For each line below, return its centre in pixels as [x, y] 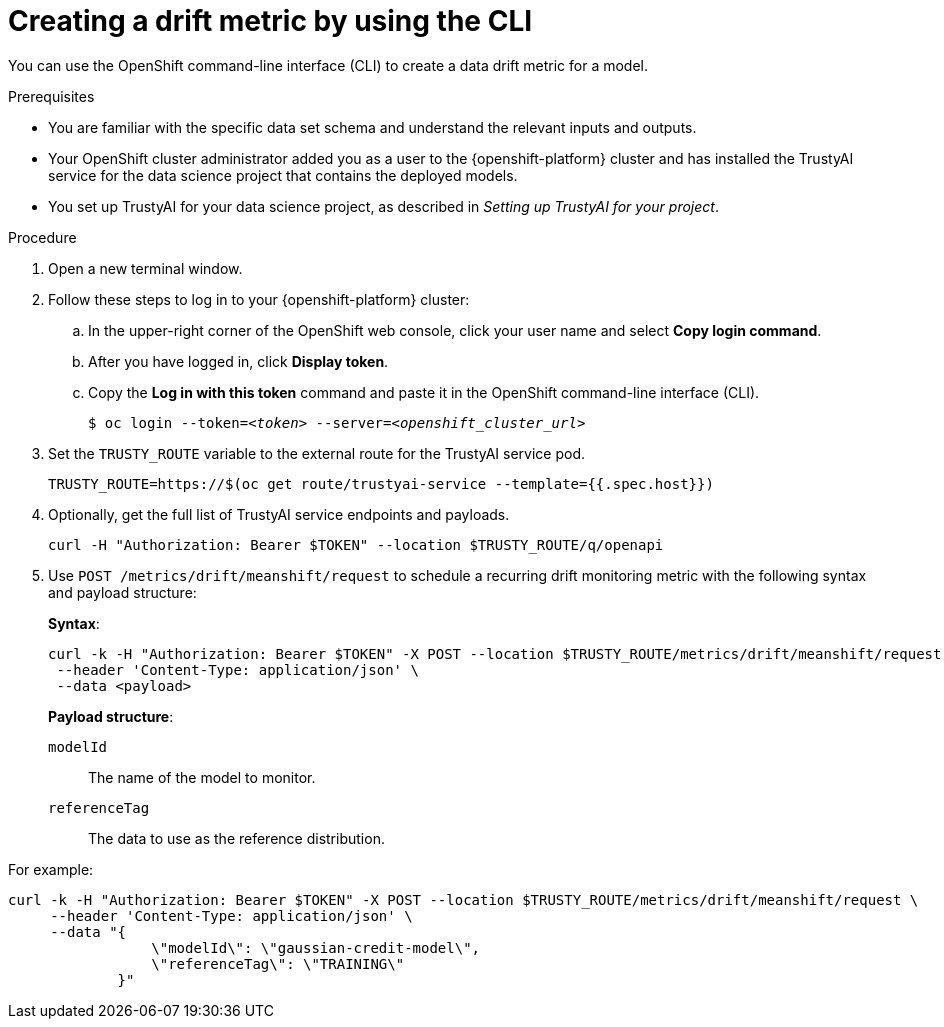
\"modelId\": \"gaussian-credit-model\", [316, 947]
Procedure [42, 237]
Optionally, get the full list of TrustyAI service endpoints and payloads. [279, 514]
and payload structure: [122, 592]
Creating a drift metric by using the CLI [270, 21]
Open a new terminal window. [145, 268]
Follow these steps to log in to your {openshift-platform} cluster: [259, 299]
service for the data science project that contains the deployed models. [283, 175]
